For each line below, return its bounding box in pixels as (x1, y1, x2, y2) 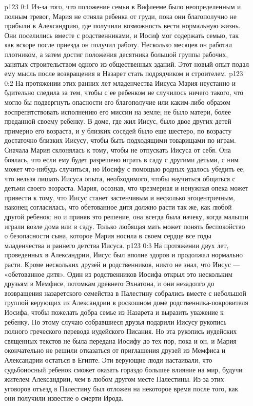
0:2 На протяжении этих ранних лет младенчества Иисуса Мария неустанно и (4, 77, 236, 88)
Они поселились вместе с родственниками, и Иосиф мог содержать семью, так (4, 30, 239, 40)
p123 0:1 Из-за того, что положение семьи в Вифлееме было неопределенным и (4, 1, 241, 11)
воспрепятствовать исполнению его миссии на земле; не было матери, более (4, 106, 231, 116)
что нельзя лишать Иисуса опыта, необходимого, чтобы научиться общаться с (4, 173, 235, 183)
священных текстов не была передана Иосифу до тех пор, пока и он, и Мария (4, 335, 236, 346)
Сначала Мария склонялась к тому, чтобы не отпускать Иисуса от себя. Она (4, 144, 231, 155)
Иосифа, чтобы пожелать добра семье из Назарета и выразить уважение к (4, 307, 224, 317)
